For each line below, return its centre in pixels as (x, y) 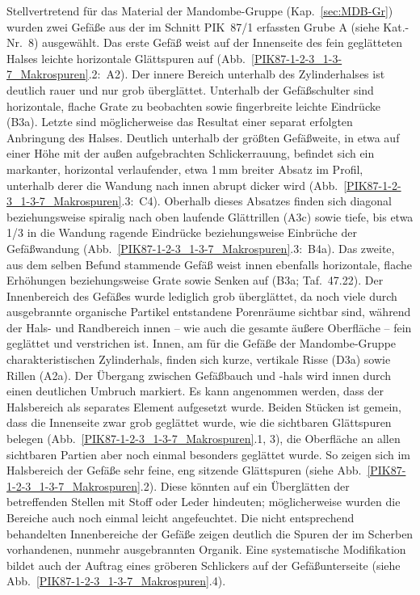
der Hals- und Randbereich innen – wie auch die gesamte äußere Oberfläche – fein (209, 327)
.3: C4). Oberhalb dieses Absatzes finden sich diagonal (257, 201)
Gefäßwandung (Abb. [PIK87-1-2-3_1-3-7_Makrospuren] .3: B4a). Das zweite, (201, 248)
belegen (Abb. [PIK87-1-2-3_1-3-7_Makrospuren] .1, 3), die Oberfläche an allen (204, 439)
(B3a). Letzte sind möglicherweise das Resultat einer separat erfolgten (180, 122)
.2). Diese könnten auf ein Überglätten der (245, 485)
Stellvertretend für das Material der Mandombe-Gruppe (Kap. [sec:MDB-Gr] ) (200, 11)
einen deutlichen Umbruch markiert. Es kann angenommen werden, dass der (195, 391)
